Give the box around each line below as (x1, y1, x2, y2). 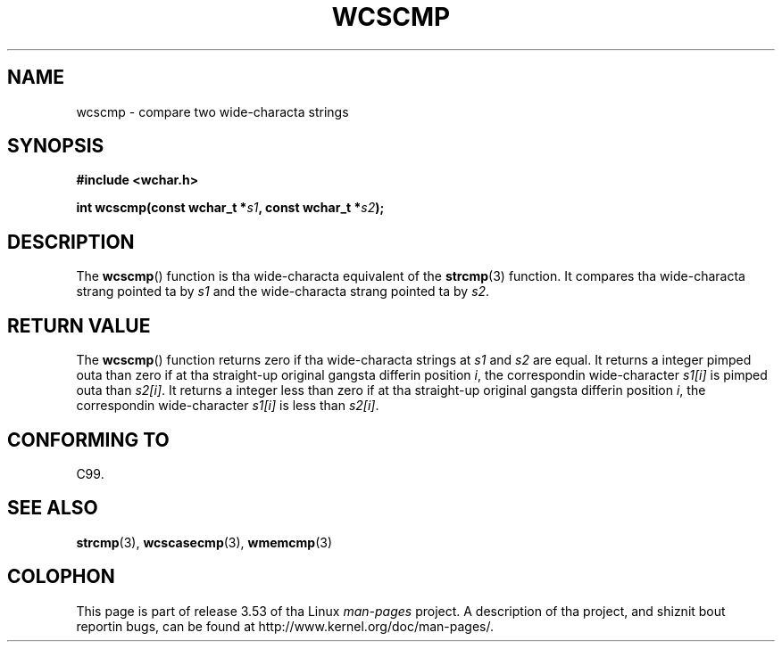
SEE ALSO (7, 497, 98, 520)
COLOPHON (7, 565, 115, 588)
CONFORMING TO (7, 428, 170, 451)
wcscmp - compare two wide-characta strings (76, 103, 349, 119)
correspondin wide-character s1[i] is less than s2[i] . (76, 398, 379, 414)
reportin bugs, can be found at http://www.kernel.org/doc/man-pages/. (76, 618, 495, 634)
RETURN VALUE (7, 314, 151, 337)
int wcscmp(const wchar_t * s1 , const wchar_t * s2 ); (76, 200, 385, 216)
